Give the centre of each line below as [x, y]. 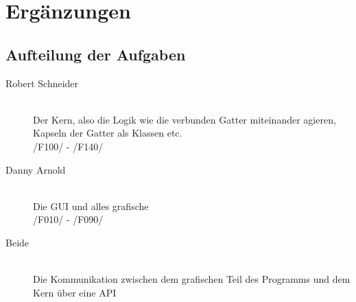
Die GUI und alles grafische [91, 206]
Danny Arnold [36, 169]
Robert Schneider [42, 83]
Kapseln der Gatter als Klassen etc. [108, 133]
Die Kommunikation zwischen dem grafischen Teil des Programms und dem [192, 279]
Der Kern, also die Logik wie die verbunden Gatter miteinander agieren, [185, 119]
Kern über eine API [75, 292]
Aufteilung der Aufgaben [96, 54]
